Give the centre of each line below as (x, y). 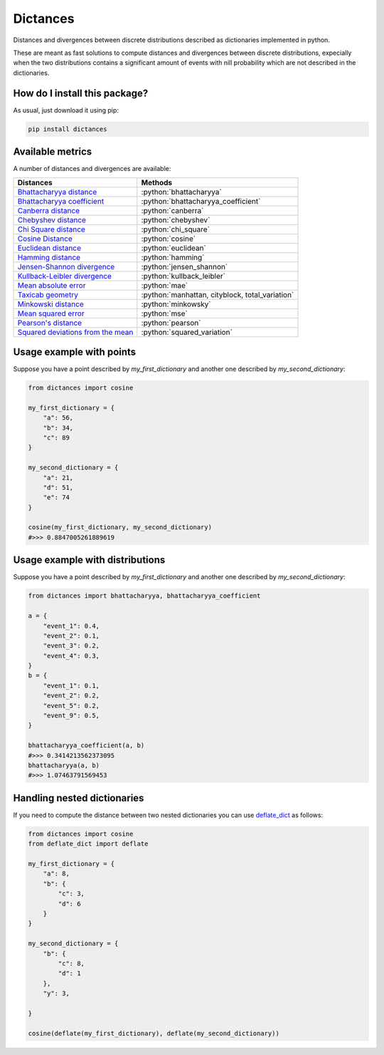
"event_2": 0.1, (71, 635)
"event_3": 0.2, (71, 646)
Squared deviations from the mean (75, 332)
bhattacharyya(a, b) (64, 765)
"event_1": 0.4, (71, 626)
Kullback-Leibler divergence (64, 276)
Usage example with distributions (89, 560)
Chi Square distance (51, 229)
